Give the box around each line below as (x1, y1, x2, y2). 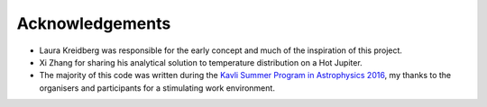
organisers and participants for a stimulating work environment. (39, 82, 275, 94)
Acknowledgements (16, 13, 171, 33)
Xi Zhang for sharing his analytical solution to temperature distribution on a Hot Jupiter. (39, 57, 363, 67)
